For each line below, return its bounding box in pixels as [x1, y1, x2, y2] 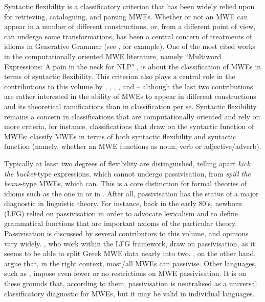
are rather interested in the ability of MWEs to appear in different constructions [4, 91, 256, 102]
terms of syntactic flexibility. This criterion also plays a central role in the [4, 71, 235, 82]
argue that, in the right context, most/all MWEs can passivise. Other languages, [4, 258, 257, 268]
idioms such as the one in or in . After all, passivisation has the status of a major [4, 188, 259, 198]
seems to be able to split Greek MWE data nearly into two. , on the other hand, [4, 248, 256, 259]
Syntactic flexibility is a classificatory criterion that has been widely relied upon [4, 1, 255, 11]
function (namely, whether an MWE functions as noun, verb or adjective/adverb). [4, 141, 261, 152]
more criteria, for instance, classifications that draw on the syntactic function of [4, 121, 254, 132]
